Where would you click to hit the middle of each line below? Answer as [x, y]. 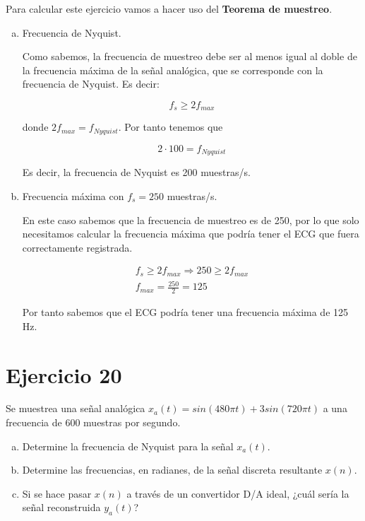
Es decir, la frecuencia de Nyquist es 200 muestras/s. [136, 172]
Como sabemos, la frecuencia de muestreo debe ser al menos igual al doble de [190, 56]
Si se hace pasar [57, 493]
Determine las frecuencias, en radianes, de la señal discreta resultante [172, 470]
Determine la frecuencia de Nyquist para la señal [128, 446]
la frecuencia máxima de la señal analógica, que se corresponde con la [173, 70]
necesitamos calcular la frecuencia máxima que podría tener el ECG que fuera [191, 234]
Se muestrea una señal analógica [76, 408]
